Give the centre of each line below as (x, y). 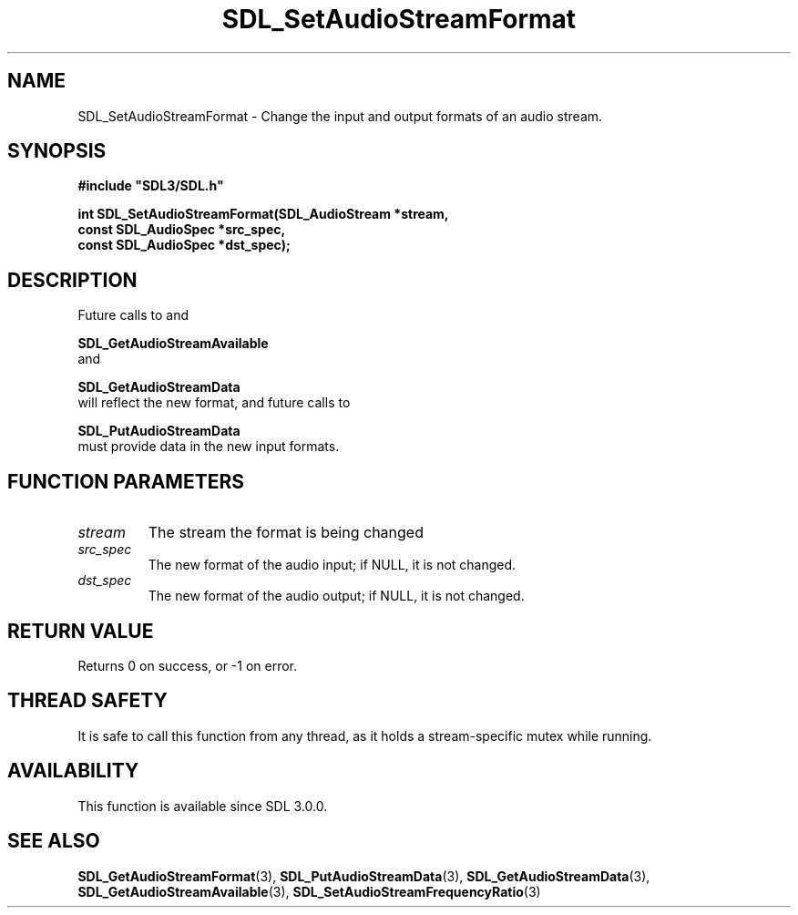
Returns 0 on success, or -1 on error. (188, 665)
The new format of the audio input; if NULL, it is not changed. (332, 565)
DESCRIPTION (72, 280)
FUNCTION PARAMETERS (126, 481)
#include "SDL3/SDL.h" (151, 186)
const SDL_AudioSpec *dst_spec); (184, 245)
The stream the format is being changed (286, 533)
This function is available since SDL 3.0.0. (203, 806)
